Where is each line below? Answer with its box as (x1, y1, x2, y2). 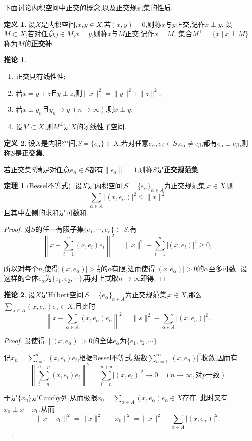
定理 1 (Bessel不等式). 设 (4, 181, 82, 191)
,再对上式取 (82, 273, 119, 283)
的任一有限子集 (35, 224, 84, 234)
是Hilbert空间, (41, 289, 85, 299)
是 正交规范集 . (157, 164, 200, 174)
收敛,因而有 (201, 352, 238, 362)
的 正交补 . (24, 38, 54, 48)
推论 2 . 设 (4, 289, 35, 299)
